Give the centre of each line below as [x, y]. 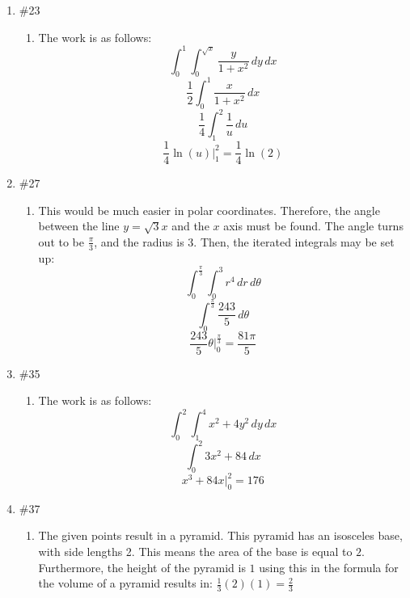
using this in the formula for [329, 567]
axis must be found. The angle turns [313, 226]
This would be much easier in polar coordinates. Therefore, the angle [209, 210]
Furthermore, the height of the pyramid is [142, 567]
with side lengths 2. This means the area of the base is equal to [195, 551]
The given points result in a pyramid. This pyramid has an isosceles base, [220, 535]
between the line [79, 226]
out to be [61, 241]
